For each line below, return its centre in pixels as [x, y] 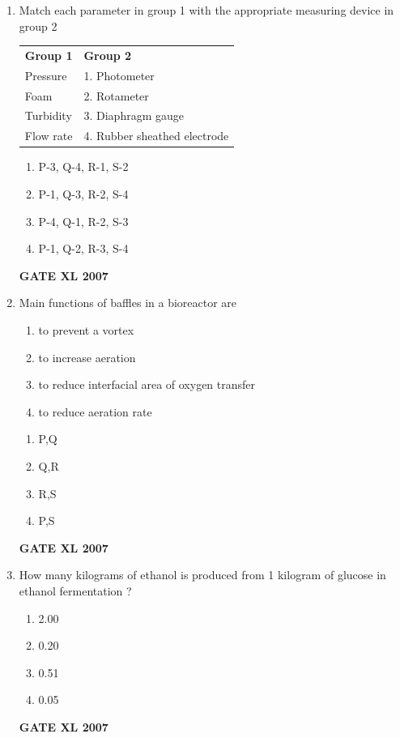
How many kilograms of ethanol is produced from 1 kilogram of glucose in [202, 575]
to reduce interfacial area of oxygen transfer [147, 384]
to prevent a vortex [86, 329]
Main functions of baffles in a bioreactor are [128, 303]
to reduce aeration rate [95, 411]
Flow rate [49, 136]
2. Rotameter [116, 95]
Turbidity [48, 115]
